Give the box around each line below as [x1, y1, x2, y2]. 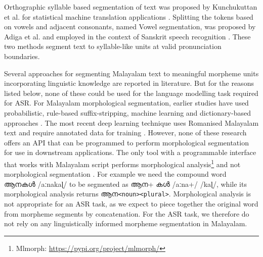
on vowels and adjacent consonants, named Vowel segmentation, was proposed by [4, 21, 256, 32]
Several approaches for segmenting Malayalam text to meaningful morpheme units [4, 68, 259, 78]
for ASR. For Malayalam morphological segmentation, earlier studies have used [4, 97, 249, 108]
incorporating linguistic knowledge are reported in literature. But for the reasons [4, 78, 254, 88]
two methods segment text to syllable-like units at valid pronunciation [4, 41, 222, 52]
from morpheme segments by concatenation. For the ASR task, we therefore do [4, 208, 249, 219]
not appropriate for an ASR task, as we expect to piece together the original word [4, 198, 258, 209]
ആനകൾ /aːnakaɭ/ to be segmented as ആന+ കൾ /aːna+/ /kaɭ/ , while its [4, 178, 247, 189]
